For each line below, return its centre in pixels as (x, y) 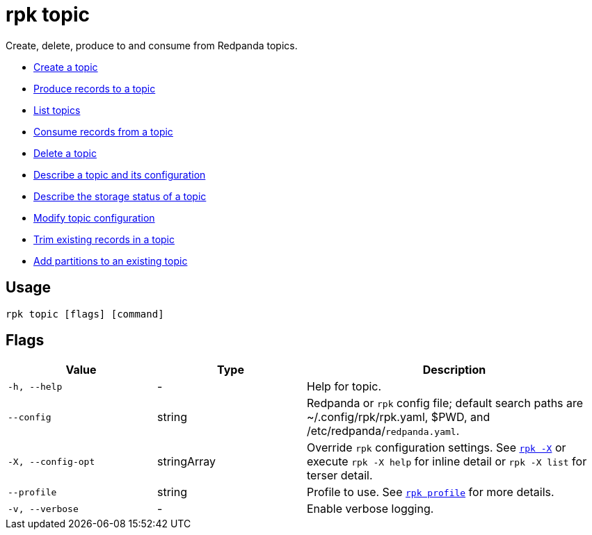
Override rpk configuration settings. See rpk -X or (437, 448)
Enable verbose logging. (370, 509)
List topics (57, 110)
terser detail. (340, 476)
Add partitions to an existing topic (111, 261)
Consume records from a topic (103, 131)
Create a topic (66, 67)
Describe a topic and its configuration (120, 174)
